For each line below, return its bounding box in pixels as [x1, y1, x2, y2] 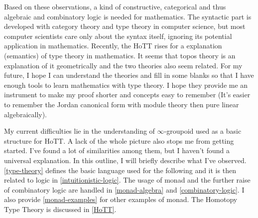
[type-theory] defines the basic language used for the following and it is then [4, 165, 236, 175]
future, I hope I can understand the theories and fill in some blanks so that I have [4, 70, 254, 80]
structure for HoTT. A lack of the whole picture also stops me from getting [4, 135, 234, 146]
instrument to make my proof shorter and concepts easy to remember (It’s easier [4, 89, 251, 100]
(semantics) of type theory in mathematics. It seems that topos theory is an [4, 50, 236, 60]
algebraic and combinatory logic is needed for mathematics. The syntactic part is [4, 11, 252, 21]
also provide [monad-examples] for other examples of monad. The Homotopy [4, 194, 238, 205]
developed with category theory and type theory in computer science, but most [4, 21, 246, 31]
